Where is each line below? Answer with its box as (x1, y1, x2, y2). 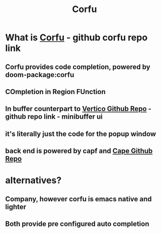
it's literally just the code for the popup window (5, 129, 156, 138)
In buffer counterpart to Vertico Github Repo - (5, 105, 152, 113)
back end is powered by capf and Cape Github (5, 147, 153, 156)
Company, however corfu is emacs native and (5, 195, 152, 203)
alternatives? (5, 175, 62, 186)
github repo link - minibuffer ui (5, 112, 103, 121)
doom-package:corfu (5, 70, 74, 79)
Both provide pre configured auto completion (5, 220, 149, 228)
